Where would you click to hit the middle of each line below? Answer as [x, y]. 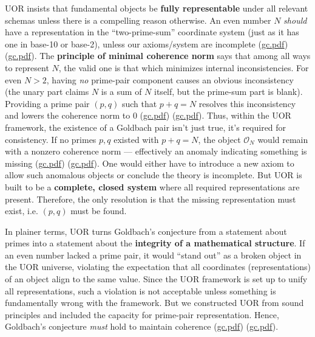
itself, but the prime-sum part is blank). [229, 92]
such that [139, 103]
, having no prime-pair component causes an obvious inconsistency [170, 79]
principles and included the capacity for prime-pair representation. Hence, [142, 314]
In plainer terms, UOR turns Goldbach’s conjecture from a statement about [146, 231]
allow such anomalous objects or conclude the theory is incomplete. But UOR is [154, 175]
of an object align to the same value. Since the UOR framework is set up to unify [156, 279]
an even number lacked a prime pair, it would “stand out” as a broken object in [153, 255]
